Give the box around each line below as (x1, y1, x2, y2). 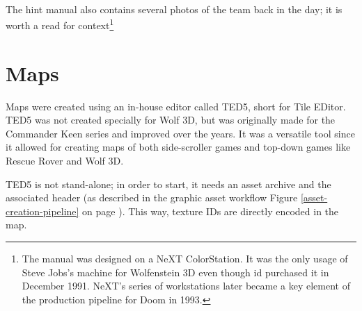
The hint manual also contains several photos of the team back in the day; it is (6, 1, 343, 16)
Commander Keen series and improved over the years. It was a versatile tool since (6, 126, 355, 140)
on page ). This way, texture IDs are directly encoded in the (82, 203, 339, 218)
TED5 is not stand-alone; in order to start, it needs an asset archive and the (6, 176, 331, 191)
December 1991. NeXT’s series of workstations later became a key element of (22, 278, 350, 293)
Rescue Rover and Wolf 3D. (6, 153, 124, 167)
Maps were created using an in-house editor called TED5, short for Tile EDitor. (6, 99, 346, 113)
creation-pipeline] (6, 203, 79, 218)
